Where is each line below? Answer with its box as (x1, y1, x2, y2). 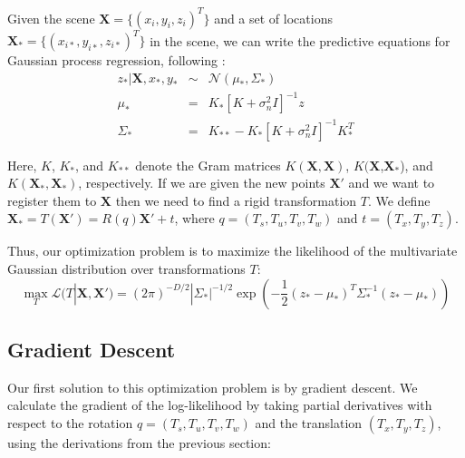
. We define (367, 190, 431, 210)
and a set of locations (214, 8, 333, 27)
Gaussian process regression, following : (7, 51, 226, 69)
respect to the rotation (7, 414, 133, 433)
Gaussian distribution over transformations (7, 259, 246, 278)
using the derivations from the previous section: (7, 434, 271, 453)
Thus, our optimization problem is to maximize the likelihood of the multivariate (7, 241, 458, 260)
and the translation (255, 414, 363, 433)
